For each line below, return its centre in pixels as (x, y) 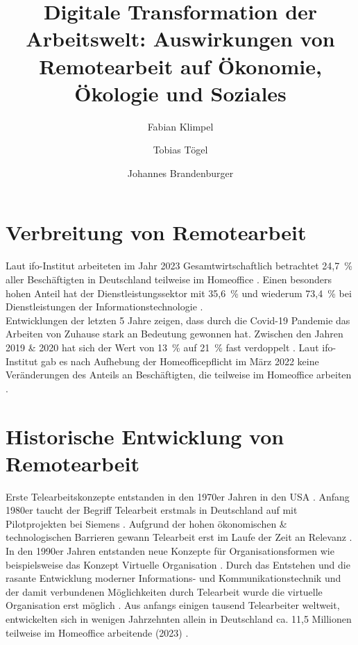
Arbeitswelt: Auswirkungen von (180, 39)
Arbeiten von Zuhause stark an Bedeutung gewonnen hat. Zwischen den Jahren (174, 334)
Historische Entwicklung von (145, 436)
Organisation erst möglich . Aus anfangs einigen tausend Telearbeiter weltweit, (173, 605)
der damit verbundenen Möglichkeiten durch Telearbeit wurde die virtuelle (164, 591)
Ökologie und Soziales (180, 93)
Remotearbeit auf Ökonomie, (180, 66)
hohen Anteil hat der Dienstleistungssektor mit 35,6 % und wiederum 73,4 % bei (179, 293)
